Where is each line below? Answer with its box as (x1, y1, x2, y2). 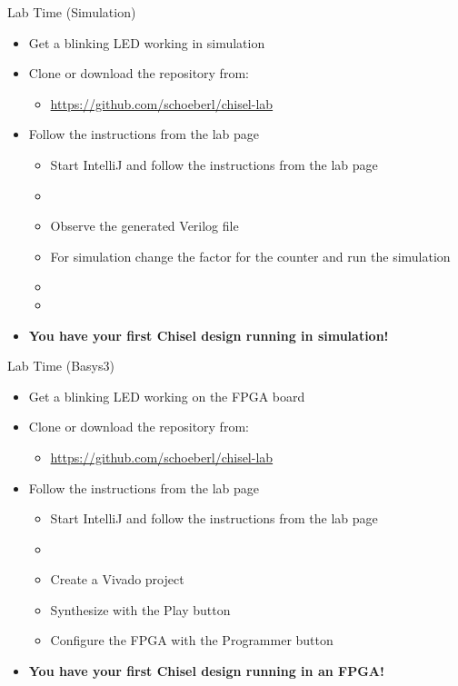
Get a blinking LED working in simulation (28, 33, 265, 52)
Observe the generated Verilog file (50, 216, 239, 235)
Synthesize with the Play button (50, 600, 231, 619)
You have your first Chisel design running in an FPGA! (28, 661, 384, 681)
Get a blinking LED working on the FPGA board (28, 386, 305, 405)
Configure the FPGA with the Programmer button (50, 631, 334, 650)
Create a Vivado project (50, 570, 184, 589)
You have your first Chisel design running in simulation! (28, 325, 389, 344)
